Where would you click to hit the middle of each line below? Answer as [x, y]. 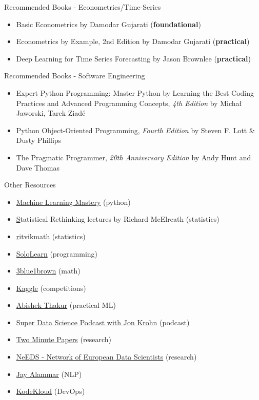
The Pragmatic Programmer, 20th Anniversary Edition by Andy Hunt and [134, 157]
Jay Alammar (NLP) [49, 374]
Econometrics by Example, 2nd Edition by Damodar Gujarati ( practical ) [133, 41]
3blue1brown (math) [48, 271]
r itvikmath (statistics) [51, 236]
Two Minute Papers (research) [64, 339]
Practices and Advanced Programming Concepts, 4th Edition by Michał [129, 103]
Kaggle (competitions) [51, 288]
